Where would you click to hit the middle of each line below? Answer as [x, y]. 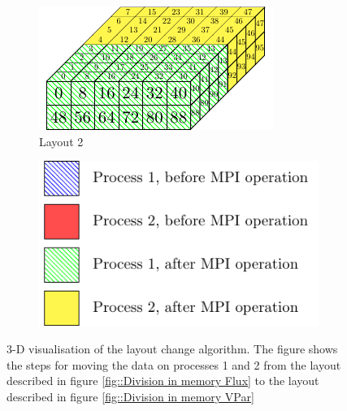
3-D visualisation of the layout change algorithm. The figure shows [172, 349]
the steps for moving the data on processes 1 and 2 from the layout [174, 364]
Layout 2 [61, 141]
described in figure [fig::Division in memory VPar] [130, 397]
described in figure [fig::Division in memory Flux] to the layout [163, 381]
